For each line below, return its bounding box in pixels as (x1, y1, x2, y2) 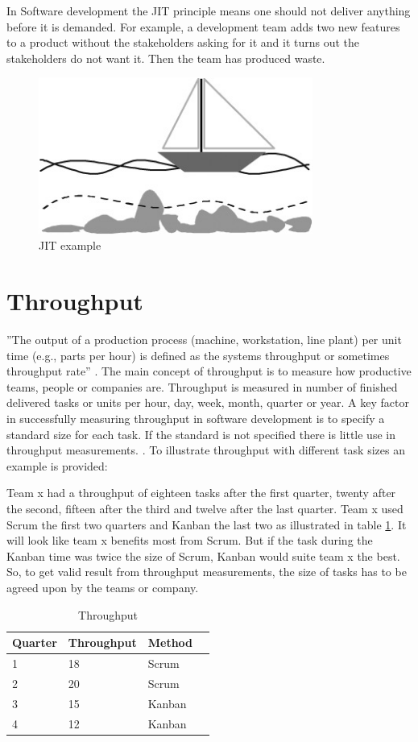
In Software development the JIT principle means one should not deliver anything (6, 2, 411, 19)
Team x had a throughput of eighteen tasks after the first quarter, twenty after (6, 484, 396, 501)
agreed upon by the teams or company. (6, 578, 199, 595)
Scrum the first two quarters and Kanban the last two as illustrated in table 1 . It (6, 516, 407, 533)
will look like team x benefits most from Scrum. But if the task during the (6, 532, 373, 549)
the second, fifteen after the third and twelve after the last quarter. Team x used (6, 500, 404, 516)
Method (147, 634, 193, 651)
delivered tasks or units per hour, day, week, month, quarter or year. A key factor (6, 394, 409, 411)
